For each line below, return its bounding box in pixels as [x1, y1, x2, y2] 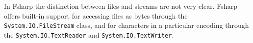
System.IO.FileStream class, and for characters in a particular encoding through [4, 20, 249, 30]
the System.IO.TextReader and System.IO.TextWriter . [4, 29, 174, 40]
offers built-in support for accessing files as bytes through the [4, 10, 188, 21]
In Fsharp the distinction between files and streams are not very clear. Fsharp [4, 1, 237, 11]
